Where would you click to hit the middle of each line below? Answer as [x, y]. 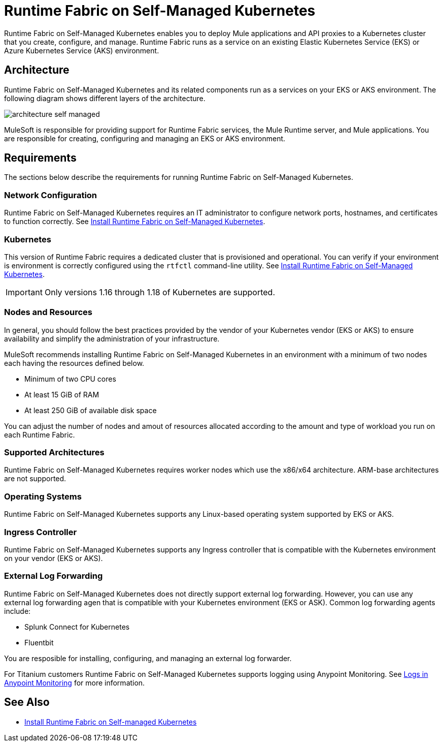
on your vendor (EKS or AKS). [54, 558]
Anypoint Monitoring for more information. [75, 682]
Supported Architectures [54, 453]
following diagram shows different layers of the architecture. [105, 98]
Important [24, 292]
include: [18, 611]
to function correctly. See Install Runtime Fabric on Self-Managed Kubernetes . [135, 222]
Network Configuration [51, 195]
